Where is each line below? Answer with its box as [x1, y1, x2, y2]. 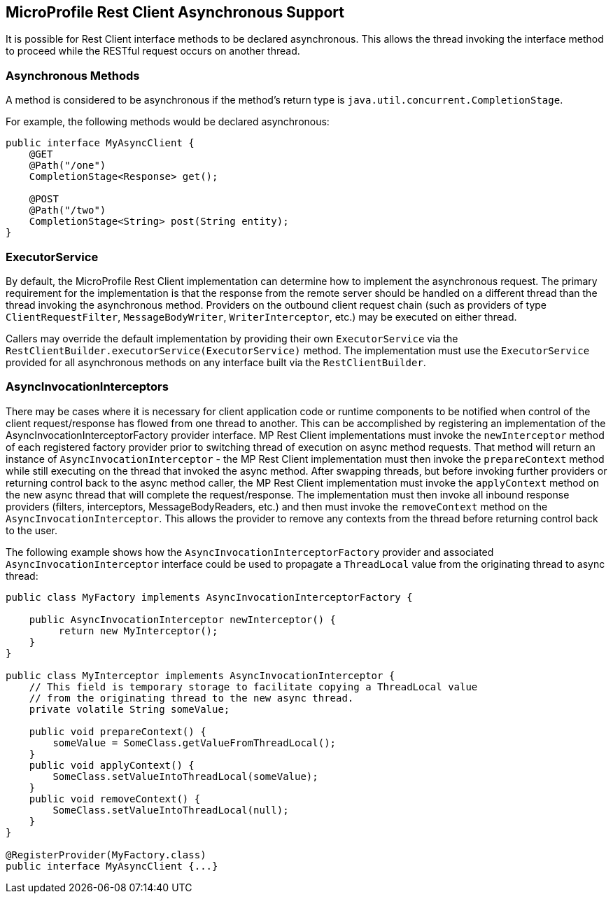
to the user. [6, 524, 57, 536]
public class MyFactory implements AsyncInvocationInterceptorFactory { [6, 591, 413, 603]
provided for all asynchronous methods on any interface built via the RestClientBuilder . [6, 356, 426, 368]
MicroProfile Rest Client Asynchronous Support [6, 4, 344, 21]
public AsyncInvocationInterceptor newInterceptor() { [29, 613, 337, 625]
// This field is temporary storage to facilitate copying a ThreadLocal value [29, 681, 478, 692]
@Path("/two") [29, 204, 106, 216]
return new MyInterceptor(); [58, 625, 218, 636]
